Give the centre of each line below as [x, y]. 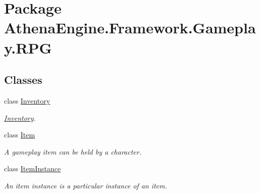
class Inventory [27, 100]
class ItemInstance [33, 168]
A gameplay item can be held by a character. [73, 151]
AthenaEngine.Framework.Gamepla [130, 28]
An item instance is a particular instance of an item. [86, 185]
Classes [23, 80]
